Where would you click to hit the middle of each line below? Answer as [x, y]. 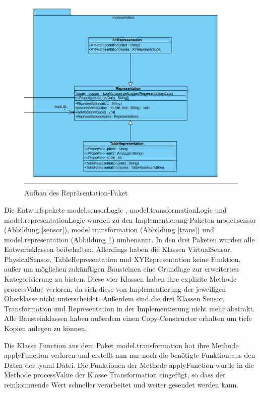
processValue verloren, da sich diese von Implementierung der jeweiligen [115, 288]
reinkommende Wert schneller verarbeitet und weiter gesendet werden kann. [121, 385]
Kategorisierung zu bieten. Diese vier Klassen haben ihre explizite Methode [120, 279]
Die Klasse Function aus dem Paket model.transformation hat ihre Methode [121, 345]
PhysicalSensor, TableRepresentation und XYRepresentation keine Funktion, [122, 259]
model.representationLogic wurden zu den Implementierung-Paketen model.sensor [130, 219]
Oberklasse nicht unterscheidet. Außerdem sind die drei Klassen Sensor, [114, 299]
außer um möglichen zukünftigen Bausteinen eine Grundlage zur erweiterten [122, 269]
